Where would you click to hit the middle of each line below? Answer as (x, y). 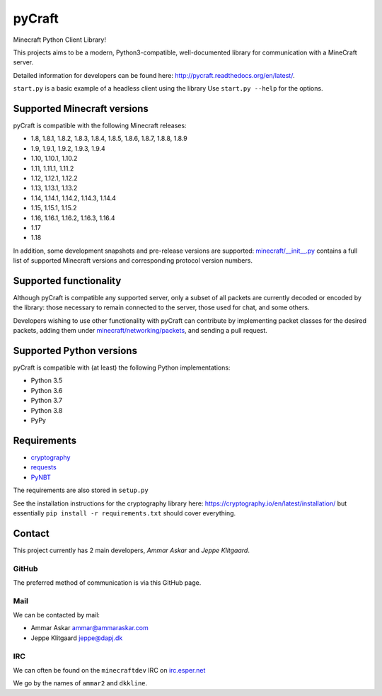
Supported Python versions (75, 350)
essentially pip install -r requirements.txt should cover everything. (125, 513)
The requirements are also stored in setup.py (81, 490)
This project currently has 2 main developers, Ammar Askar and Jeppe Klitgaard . (132, 550)
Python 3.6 (47, 390)
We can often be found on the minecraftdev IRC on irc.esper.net (109, 670)
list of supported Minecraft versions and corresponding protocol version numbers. (133, 261)
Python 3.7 (47, 401)
